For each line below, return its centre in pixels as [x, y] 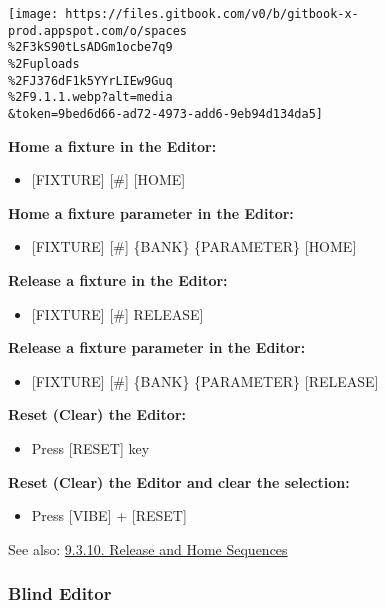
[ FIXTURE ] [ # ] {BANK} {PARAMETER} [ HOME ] [194, 246]
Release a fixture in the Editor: [118, 279]
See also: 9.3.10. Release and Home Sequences [148, 548]
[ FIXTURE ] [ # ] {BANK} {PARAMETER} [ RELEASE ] [205, 380]
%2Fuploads [44, 63]
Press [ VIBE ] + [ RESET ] [109, 515]
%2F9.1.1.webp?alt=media [90, 97]
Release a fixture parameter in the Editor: [157, 347]
